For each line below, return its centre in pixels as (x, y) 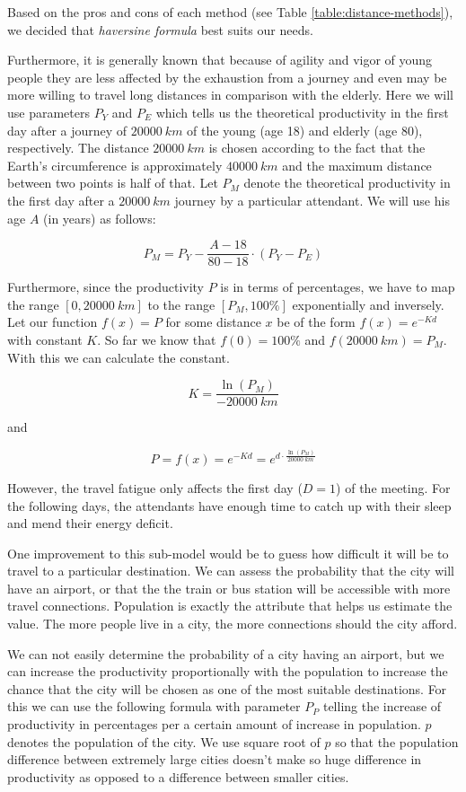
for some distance (213, 322)
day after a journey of (67, 130)
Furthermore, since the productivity (106, 287)
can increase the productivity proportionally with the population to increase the (228, 671)
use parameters (48, 112)
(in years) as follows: (100, 218)
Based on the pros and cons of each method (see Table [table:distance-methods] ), (230, 12)
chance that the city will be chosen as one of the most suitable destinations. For (227, 688)
